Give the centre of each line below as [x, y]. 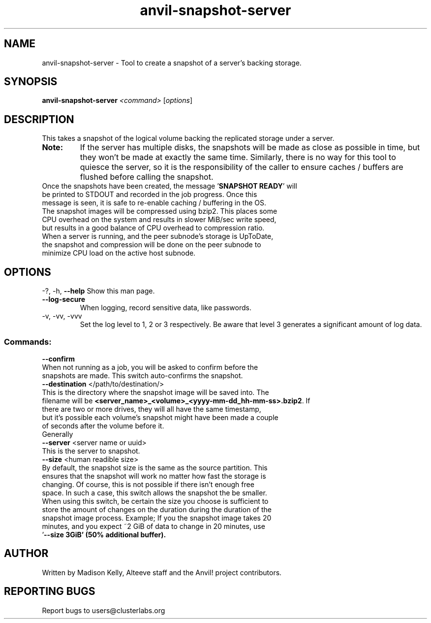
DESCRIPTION [39, 119]
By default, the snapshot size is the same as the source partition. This [155, 467]
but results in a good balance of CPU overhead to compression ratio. [153, 228]
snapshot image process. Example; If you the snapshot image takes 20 [157, 518]
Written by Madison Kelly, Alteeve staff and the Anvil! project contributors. [162, 572]
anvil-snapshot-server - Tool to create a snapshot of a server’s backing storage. [172, 63]
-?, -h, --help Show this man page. [98, 291]
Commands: [28, 342]
